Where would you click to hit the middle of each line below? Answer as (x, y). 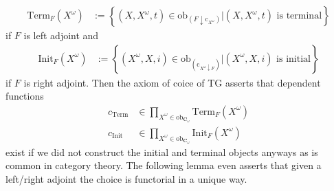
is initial (293, 59)
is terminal (299, 16)
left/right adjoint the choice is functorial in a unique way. (126, 178)
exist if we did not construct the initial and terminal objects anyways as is (162, 151)
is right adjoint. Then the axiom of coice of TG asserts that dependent (172, 82)
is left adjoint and (61, 35)
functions (25, 96)
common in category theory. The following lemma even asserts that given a (164, 165)
